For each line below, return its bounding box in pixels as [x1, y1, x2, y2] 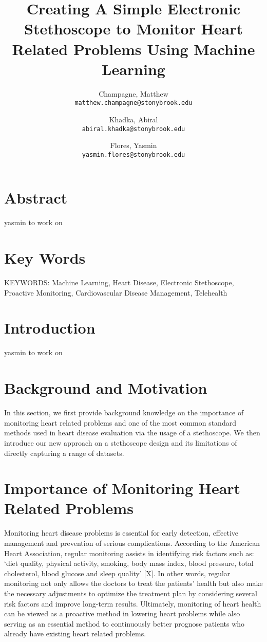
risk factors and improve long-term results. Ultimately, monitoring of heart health [4, 598, 261, 609]
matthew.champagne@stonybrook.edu [74, 99, 193, 107]
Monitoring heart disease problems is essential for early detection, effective [4, 527, 239, 538]
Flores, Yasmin [110, 140, 157, 151]
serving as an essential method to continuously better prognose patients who [4, 618, 245, 629]
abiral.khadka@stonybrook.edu [82, 125, 185, 133]
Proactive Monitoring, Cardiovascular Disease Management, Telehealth [4, 287, 227, 298]
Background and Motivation [4, 377, 207, 398]
